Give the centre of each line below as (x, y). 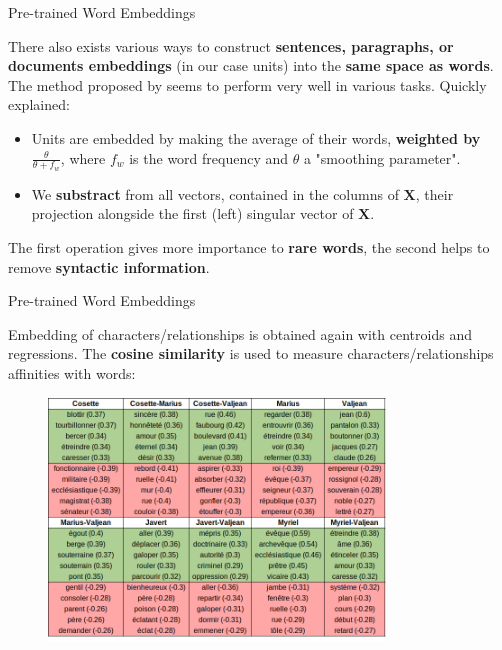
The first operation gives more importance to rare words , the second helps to (249, 246)
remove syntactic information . (109, 266)
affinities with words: (72, 372)
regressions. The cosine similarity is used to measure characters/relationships (251, 353)
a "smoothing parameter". (382, 157)
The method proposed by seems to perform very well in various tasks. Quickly (247, 84)
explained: (39, 104)
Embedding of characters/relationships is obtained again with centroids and (240, 333)
